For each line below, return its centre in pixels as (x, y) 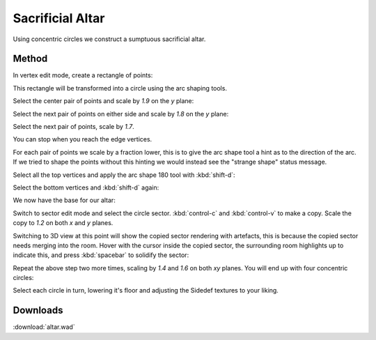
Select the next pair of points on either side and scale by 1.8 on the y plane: (121, 114)
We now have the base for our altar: (64, 200)
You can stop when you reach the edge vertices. (83, 139)
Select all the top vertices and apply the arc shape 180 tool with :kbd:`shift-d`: (124, 175)
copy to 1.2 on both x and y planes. (63, 223)
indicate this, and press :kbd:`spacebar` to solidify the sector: (101, 255)
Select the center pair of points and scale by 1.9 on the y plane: (103, 101)
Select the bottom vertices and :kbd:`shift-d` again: (86, 187)
